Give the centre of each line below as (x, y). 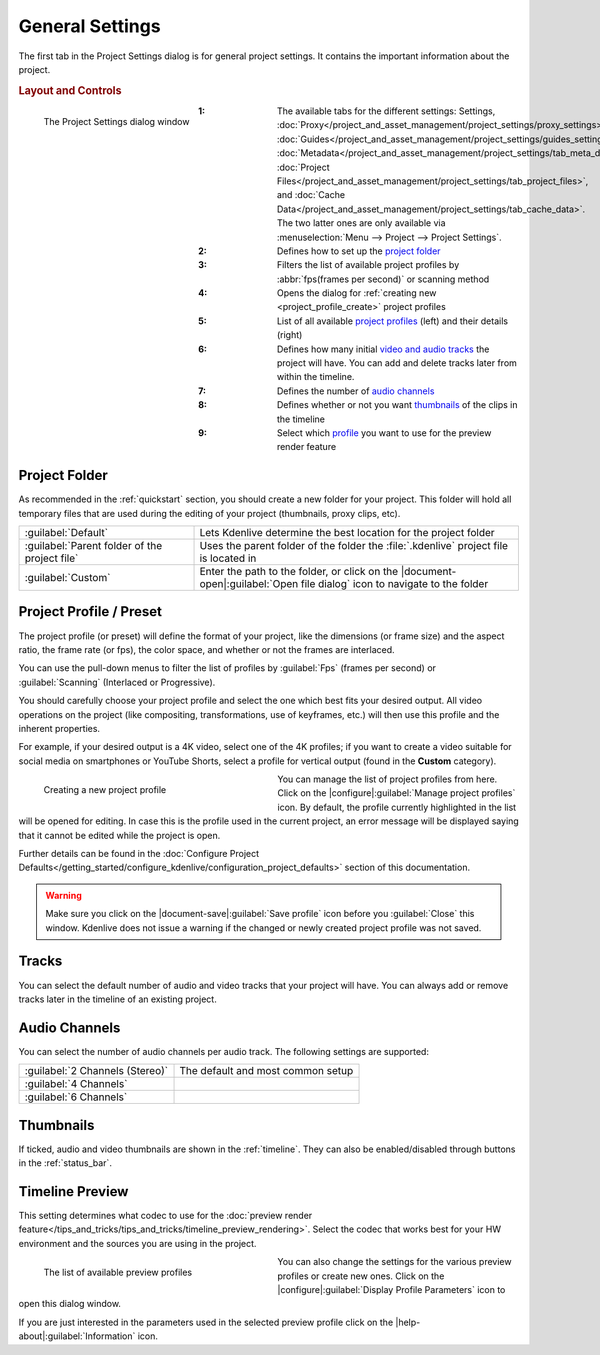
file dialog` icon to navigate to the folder (394, 584)
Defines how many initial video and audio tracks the (383, 349)
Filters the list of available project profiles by (368, 265)
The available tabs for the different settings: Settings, (386, 111)
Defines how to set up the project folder (358, 251)
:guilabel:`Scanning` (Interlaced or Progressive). (117, 682)
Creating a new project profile (105, 789)
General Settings (89, 26)
